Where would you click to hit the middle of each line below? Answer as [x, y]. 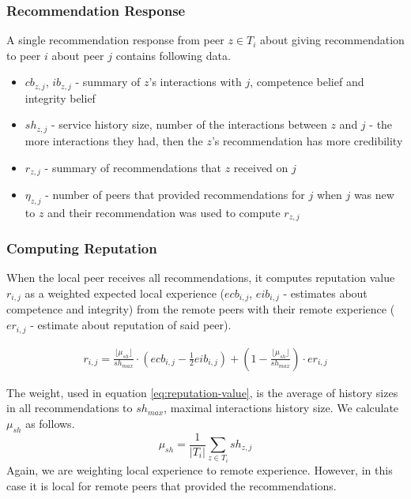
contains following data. [173, 55]
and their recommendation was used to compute [164, 212]
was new [374, 194]
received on [261, 167]
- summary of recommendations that [133, 167]
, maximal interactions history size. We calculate [281, 408]
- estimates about [325, 293]
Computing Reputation [82, 248]
